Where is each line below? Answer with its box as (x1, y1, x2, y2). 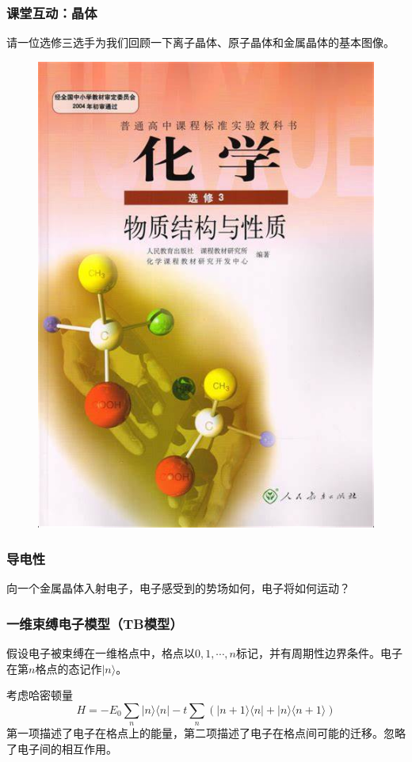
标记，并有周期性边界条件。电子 (235, 645, 402, 661)
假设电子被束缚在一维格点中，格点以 (6, 645, 195, 661)
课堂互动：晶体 (6, 2, 97, 22)
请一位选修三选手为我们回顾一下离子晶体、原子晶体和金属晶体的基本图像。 (6, 34, 395, 51)
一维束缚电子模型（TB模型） (6, 613, 183, 633)
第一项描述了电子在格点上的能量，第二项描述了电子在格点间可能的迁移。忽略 (6, 725, 406, 741)
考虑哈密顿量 (6, 687, 73, 703)
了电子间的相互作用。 (6, 740, 117, 756)
